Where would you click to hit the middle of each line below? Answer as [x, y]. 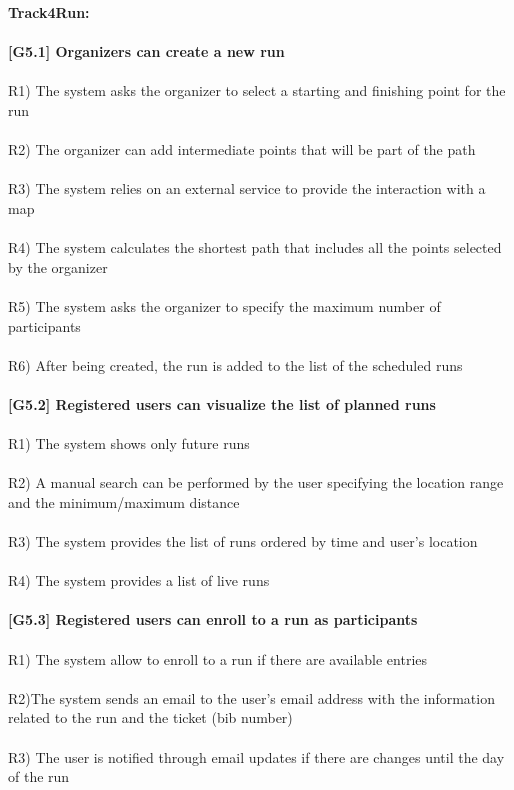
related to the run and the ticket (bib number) [150, 717]
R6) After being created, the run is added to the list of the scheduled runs [235, 364]
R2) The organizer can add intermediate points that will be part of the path [242, 149]
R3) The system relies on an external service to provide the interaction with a [247, 188]
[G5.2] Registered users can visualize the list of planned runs [222, 403]
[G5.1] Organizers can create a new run [146, 51]
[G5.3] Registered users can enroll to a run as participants [213, 619]
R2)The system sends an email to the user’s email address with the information [251, 697]
